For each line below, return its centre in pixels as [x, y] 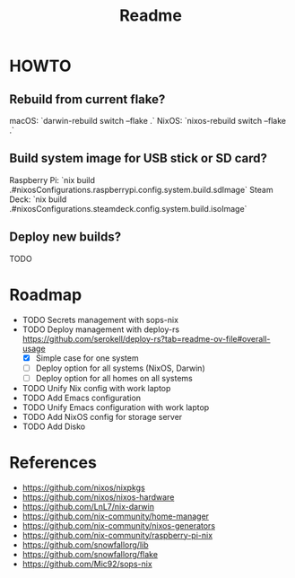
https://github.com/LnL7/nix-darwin [88, 506]
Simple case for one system [87, 358]
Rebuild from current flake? [87, 99]
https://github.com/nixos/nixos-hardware [98, 497]
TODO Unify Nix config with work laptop [96, 388]
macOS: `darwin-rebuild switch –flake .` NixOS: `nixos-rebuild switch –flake [148, 121]
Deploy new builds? [65, 237]
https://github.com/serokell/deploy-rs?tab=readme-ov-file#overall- [146, 338]
